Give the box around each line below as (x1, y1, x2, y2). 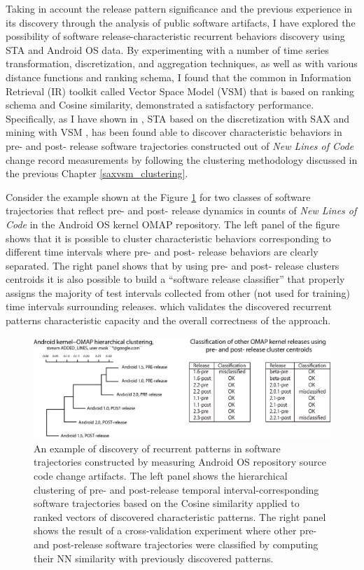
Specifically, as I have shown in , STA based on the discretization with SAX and (6, 111, 350, 125)
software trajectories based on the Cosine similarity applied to (34, 496, 300, 510)
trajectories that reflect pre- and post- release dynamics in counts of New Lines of (6, 203, 357, 218)
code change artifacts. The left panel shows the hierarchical (34, 468, 288, 482)
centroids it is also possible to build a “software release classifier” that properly (6, 272, 345, 286)
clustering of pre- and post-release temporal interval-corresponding (34, 482, 319, 496)
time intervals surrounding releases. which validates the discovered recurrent (6, 299, 332, 314)
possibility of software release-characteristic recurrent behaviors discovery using (6, 29, 345, 43)
